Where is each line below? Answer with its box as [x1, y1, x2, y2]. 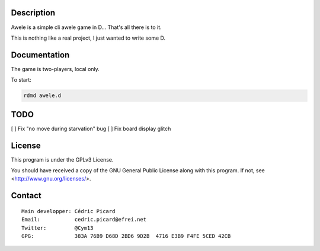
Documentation [11, 50, 70, 60]
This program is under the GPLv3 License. [11, 156, 114, 163]
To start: [11, 76, 32, 83]
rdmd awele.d [23, 92, 62, 99]
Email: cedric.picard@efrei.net [21, 216, 147, 223]
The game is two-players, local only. [11, 65, 100, 72]
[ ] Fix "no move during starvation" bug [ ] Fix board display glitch [11, 125, 171, 132]
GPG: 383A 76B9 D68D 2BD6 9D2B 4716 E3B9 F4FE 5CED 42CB [21, 233, 231, 239]
